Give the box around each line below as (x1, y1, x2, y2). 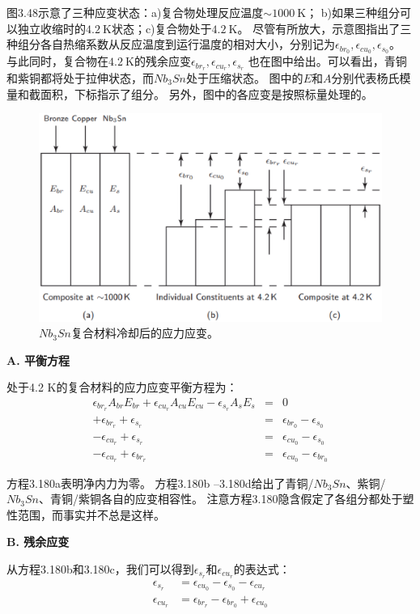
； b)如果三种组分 (306, 4, 401, 20)
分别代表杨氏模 (331, 69, 411, 86)
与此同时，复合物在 (6, 53, 108, 70)
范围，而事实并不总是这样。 (17, 506, 165, 523)
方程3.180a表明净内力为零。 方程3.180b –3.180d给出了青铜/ (6, 474, 314, 491)
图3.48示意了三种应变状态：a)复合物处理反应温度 (6, 4, 264, 20)
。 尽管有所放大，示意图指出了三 (237, 19, 412, 36)
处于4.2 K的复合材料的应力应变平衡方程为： (6, 379, 238, 396)
